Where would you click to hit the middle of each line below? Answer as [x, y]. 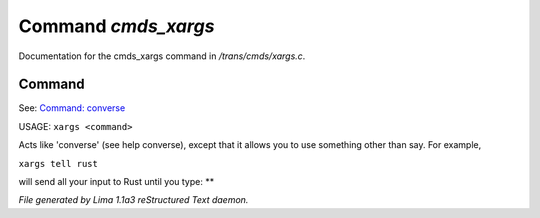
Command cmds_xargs [116, 26]
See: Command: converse [72, 108]
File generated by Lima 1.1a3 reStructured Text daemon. [133, 200]
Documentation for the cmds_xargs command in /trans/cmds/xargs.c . [162, 56]
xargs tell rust [58, 163]
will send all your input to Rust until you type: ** [116, 182]
